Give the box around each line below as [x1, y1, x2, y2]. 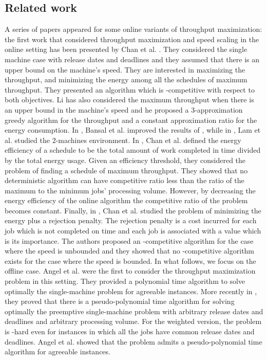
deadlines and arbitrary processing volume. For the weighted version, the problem [5, 316, 262, 327]
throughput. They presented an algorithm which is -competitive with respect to [5, 84, 255, 95]
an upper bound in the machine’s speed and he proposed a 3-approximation [5, 104, 243, 115]
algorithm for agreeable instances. [5, 346, 110, 357]
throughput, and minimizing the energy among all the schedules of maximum [5, 74, 247, 85]
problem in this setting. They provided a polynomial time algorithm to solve [5, 276, 245, 286]
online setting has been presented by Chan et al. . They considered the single [5, 44, 247, 55]
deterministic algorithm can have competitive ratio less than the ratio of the [5, 175, 244, 186]
